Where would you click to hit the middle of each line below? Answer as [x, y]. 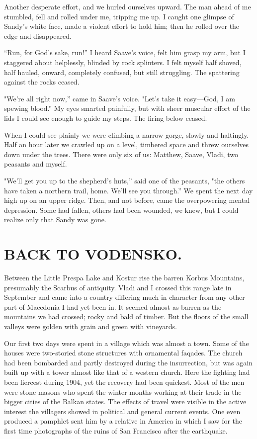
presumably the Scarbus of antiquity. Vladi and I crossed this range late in [118, 287]
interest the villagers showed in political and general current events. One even [122, 411]
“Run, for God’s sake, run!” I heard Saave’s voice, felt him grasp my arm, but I [125, 52]
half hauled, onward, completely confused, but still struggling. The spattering [122, 72]
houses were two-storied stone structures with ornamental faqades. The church [123, 353]
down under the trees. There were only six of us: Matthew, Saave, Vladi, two [121, 154]
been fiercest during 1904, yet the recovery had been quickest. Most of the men [124, 382]
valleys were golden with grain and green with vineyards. [90, 326]
